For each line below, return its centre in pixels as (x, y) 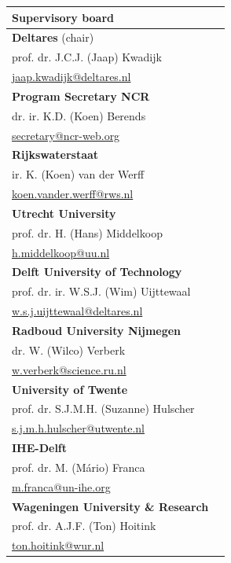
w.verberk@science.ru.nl (69, 369)
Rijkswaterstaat (55, 155)
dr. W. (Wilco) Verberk (69, 350)
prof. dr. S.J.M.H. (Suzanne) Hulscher (103, 408)
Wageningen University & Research (110, 506)
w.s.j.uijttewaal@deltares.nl (77, 311)
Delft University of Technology (97, 272)
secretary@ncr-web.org (66, 135)
